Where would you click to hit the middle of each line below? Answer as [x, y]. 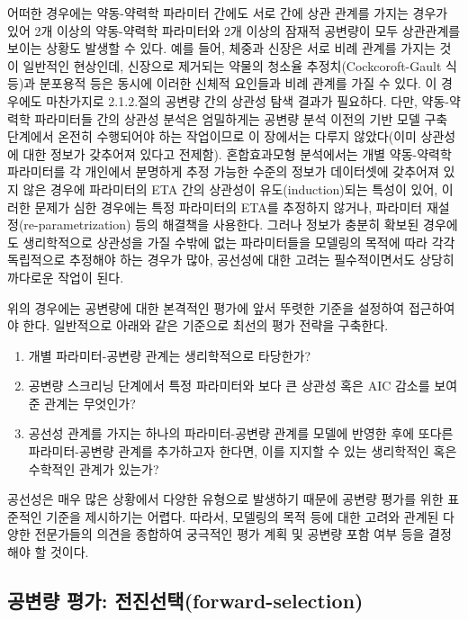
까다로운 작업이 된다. [66, 277]
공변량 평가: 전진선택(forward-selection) [185, 601]
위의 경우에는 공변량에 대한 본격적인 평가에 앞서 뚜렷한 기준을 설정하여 [206, 307]
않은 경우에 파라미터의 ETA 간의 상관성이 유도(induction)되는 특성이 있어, [230, 189]
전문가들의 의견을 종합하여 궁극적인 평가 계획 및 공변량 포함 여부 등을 [229, 534]
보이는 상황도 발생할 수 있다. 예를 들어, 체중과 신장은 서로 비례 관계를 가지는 [221, 48]
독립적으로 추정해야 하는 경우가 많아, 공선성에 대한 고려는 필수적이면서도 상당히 [231, 260]
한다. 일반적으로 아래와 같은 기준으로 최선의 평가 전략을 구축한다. [206, 325]
